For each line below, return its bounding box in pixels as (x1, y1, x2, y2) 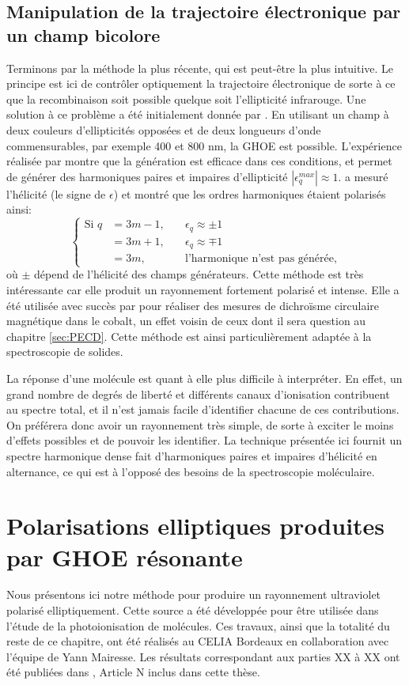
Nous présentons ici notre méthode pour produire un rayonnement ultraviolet (6, 586, 381, 603)
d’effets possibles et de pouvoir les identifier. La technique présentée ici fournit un (6, 432, 403, 448)
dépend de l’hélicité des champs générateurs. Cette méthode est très (34, 266, 364, 282)
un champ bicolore (6, 22, 161, 47)
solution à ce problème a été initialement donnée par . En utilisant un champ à (6, 106, 389, 123)
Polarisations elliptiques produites (6, 509, 385, 542)
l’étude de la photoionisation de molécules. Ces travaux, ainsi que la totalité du (6, 617, 390, 634)
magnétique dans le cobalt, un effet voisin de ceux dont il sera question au (6, 312, 366, 329)
